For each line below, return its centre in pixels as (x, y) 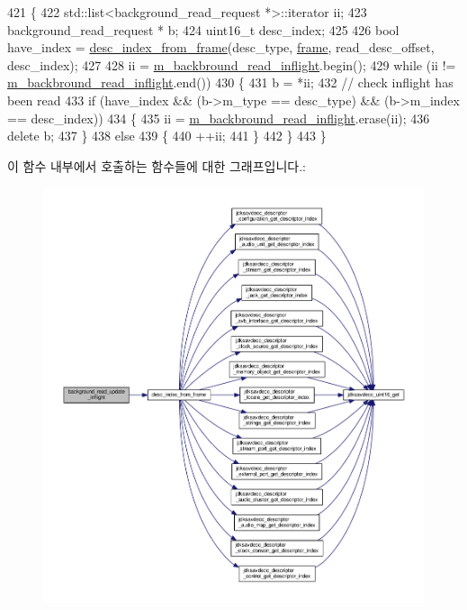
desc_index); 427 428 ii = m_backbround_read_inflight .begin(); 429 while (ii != (232, 64)
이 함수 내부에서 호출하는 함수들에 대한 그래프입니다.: (157, 165)
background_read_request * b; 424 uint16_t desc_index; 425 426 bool (203, 29)
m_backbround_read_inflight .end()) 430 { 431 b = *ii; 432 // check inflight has (230, 82)
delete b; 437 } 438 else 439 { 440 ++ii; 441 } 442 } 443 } (167, 136)
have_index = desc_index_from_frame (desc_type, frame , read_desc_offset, (221, 47)
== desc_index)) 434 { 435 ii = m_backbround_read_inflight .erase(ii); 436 (219, 118)
